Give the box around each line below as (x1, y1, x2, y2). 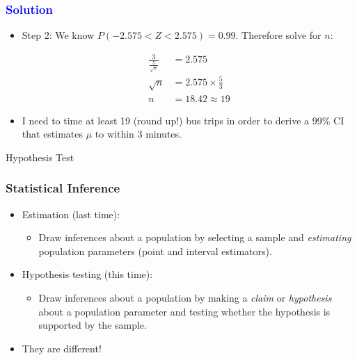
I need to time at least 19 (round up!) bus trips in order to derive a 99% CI (22, 113, 344, 127)
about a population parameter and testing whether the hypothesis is (38, 304, 331, 318)
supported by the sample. (38, 318, 147, 332)
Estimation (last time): (22, 206, 120, 221)
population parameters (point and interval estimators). (38, 243, 272, 258)
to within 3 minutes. (95, 126, 182, 141)
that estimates (22, 126, 84, 141)
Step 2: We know (22, 28, 95, 42)
